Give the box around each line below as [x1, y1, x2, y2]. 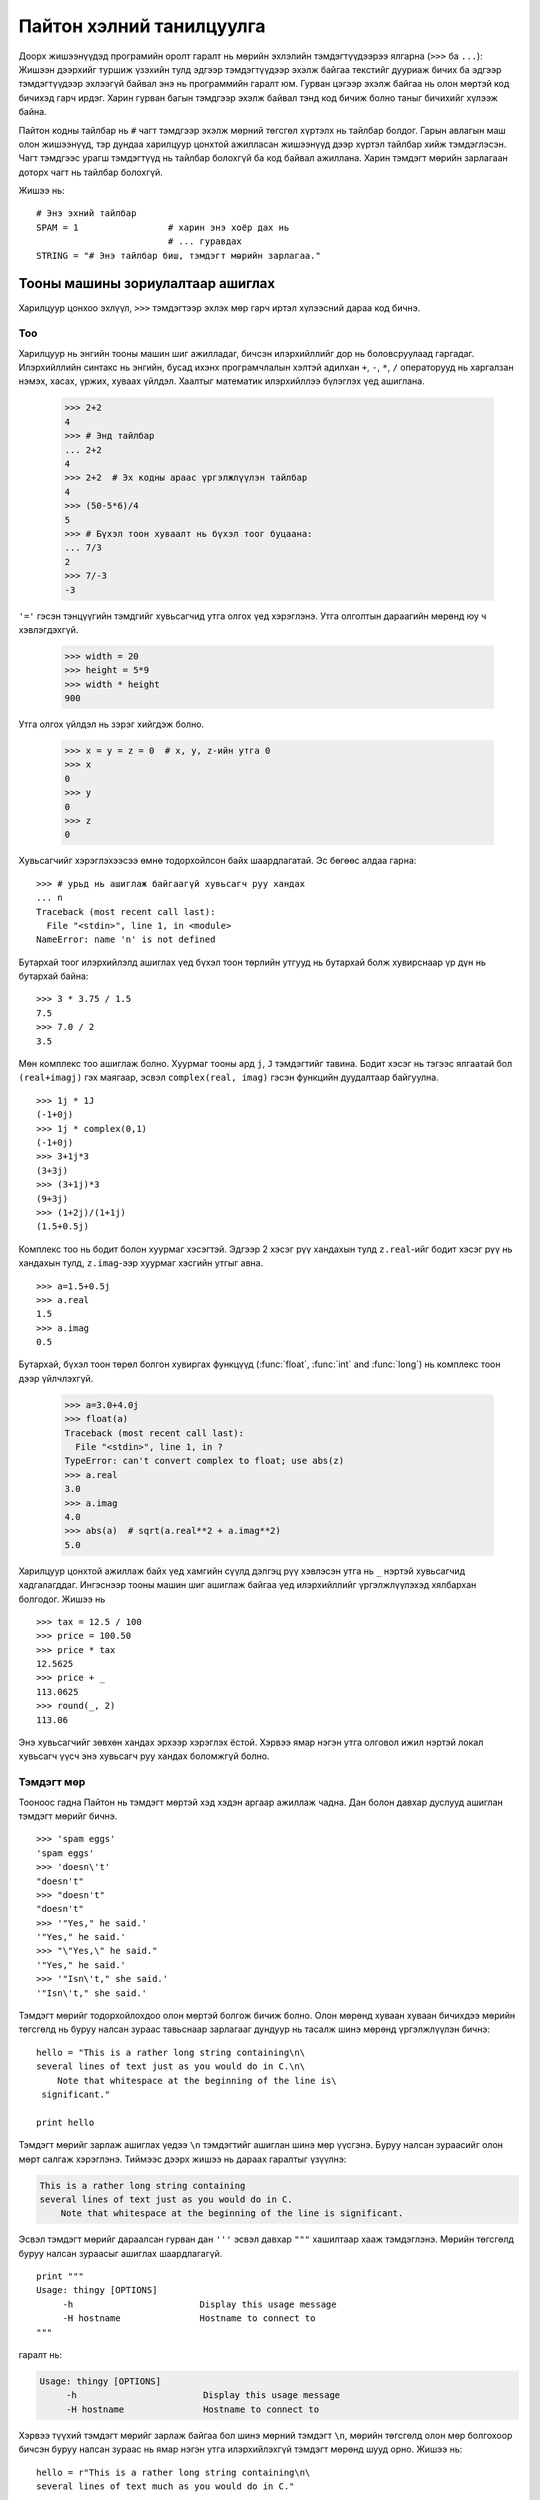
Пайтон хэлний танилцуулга [18, 15, 266, 37]
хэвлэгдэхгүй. [18, 623, 79, 635]
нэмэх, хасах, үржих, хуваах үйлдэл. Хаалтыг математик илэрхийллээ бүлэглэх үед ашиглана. [18, 375, 425, 387]
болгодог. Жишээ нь [18, 1593, 106, 1605]
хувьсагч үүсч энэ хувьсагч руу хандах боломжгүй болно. [18, 1750, 270, 1762]
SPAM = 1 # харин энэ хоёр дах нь [36, 221, 290, 233]
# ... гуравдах [167, 236, 242, 247]
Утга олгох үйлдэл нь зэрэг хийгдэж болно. [18, 718, 205, 730]
